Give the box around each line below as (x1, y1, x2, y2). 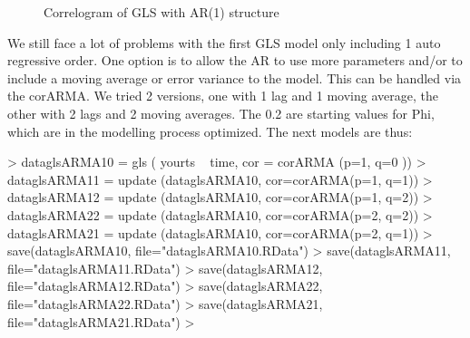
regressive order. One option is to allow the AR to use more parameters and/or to (7, 51, 463, 70)
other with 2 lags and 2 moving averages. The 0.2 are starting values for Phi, (7, 103, 435, 122)
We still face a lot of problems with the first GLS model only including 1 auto (7, 33, 441, 52)
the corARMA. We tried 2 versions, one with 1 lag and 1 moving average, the (7, 86, 438, 105)
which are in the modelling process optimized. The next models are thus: (7, 121, 413, 140)
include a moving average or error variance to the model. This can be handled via (7, 68, 462, 87)
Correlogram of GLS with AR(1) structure (44, 3, 279, 21)
